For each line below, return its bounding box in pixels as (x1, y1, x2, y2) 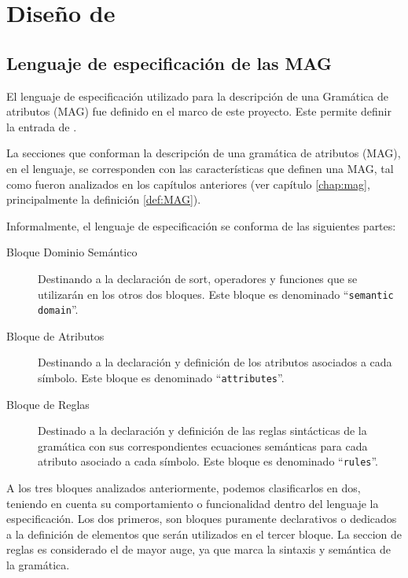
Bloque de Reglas (6, 396, 90, 412)
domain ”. (38, 301, 79, 318)
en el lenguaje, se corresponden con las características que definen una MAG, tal (6, 160, 394, 176)
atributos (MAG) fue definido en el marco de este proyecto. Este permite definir (6, 103, 391, 120)
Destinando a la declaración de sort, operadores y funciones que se (38, 270, 358, 286)
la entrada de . (6, 118, 77, 134)
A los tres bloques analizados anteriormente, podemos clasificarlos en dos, (6, 480, 361, 496)
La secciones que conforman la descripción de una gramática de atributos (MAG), (6, 145, 401, 161)
